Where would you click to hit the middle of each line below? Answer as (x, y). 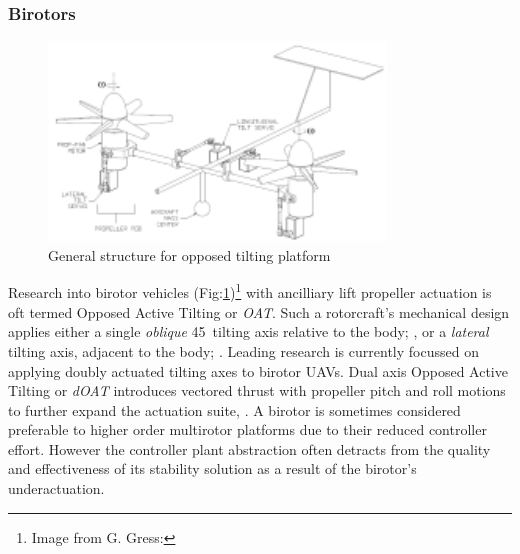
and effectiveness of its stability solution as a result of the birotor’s (212, 468)
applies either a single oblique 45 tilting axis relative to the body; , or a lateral (248, 331)
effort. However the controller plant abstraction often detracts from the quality (249, 448)
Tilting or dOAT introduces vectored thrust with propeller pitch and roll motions (257, 390)
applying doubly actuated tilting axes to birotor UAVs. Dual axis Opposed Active (258, 370)
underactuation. (56, 488)
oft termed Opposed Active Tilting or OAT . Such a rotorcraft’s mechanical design (259, 311)
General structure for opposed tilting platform (189, 254)
